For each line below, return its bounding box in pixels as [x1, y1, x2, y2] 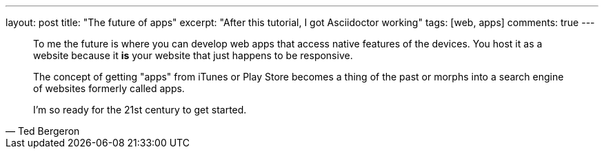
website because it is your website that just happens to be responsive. [33, 49, 353, 61]
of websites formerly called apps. [33, 82, 185, 94]
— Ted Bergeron [6, 125, 80, 137]
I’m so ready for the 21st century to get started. [33, 104, 247, 115]
